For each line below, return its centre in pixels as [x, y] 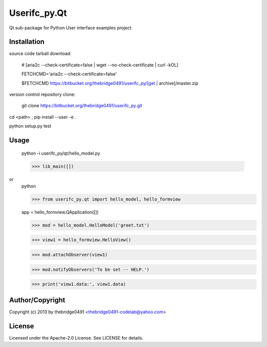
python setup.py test [30, 126]
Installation [27, 42]
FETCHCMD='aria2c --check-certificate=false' [69, 74]
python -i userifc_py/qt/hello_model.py [61, 153]
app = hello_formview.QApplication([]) [60, 212]
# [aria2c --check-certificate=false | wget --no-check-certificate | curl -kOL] [100, 65]
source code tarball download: [40, 54]
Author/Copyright [37, 300]
